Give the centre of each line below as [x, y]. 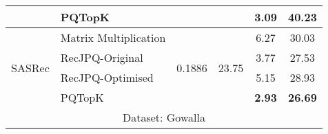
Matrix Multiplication [113, 37]
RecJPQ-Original [102, 57]
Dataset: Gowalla [164, 117]
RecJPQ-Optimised [107, 77]
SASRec [30, 67]
